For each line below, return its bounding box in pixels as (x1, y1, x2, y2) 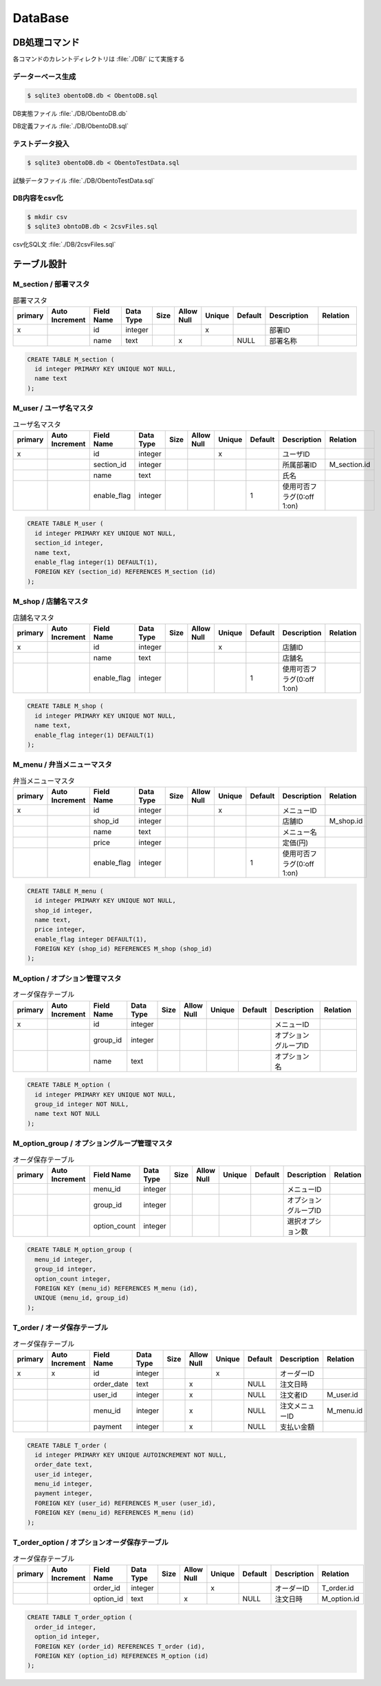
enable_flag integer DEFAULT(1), (34, 935, 147, 943)
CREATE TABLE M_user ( (27, 520, 104, 528)
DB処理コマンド (12, 37, 80, 48)
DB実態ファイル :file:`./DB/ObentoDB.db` (12, 109, 128, 117)
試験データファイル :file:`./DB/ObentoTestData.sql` (12, 176, 155, 185)
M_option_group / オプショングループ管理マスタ (12, 1138, 173, 1148)
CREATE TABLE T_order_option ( (27, 1614, 133, 1621)
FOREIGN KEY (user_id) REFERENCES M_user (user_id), (34, 1499, 216, 1507)
